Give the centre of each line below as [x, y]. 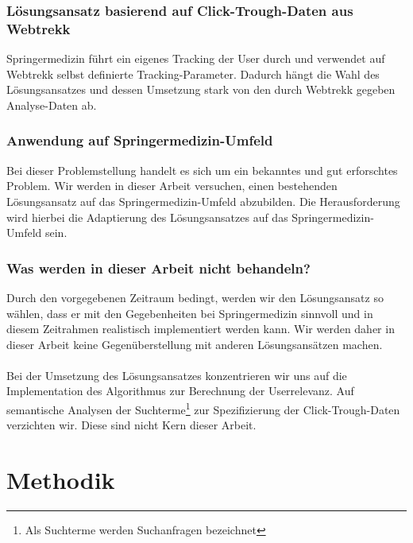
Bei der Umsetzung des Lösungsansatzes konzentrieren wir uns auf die [177, 375]
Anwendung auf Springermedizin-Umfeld [140, 140]
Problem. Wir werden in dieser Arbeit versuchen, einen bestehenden [172, 186]
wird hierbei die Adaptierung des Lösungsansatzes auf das [147, 217]
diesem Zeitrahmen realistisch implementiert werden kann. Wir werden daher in [201, 329]
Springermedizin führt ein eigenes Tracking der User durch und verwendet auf [196, 58]
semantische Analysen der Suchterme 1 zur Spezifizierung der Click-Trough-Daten [203, 408]
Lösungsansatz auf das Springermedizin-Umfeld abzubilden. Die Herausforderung [203, 201]
